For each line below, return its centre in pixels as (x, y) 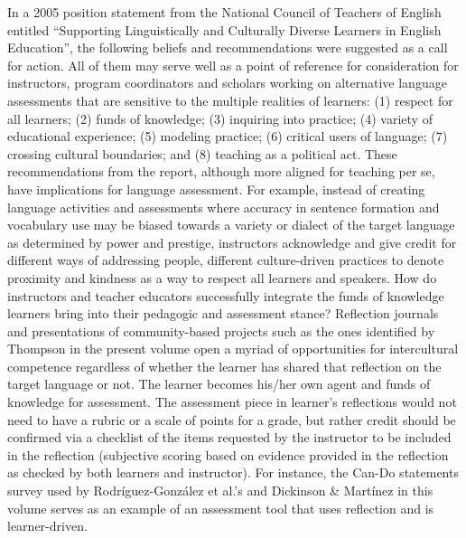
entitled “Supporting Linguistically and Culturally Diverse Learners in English (224, 29)
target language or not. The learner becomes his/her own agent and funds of (219, 384)
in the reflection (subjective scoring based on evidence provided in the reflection (228, 454)
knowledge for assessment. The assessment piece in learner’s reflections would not (232, 402)
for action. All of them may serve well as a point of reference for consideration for (233, 65)
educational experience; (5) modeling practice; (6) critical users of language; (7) (228, 136)
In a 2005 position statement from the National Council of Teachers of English (224, 12)
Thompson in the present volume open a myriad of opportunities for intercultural (233, 349)
